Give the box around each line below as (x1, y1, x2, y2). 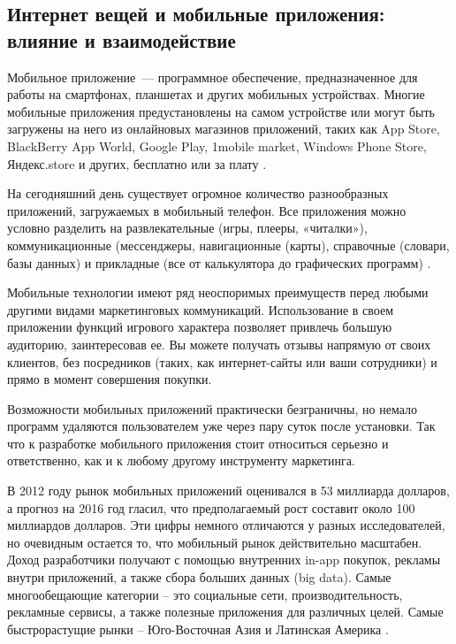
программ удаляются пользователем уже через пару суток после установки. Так (7, 417, 436, 435)
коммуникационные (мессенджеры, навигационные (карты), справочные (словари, (7, 235, 450, 254)
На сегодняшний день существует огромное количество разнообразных (7, 184, 389, 203)
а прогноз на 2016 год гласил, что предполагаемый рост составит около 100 (7, 498, 415, 517)
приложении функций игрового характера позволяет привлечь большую (7, 318, 392, 336)
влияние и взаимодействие (7, 26, 236, 53)
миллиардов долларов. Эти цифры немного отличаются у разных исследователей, (7, 516, 445, 534)
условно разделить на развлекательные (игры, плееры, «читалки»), (7, 218, 368, 237)
